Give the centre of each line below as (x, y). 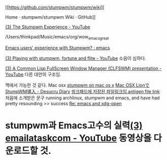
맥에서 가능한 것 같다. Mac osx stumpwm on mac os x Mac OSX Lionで (77, 85)
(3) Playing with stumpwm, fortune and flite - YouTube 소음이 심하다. (76, 58)
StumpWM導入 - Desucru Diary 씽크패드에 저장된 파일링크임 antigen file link (82, 91)
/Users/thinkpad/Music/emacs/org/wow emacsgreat (57, 37)
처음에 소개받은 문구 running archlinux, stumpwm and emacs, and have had (82, 98)
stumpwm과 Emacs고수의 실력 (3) (74, 125)
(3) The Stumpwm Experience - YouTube (48, 27)
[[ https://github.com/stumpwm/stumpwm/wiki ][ (55, 7)
